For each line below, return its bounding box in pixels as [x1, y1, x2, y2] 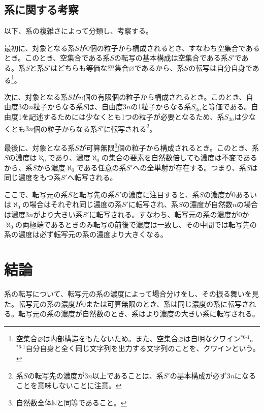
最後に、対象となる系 [4, 142, 75, 153]
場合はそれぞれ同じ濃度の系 [29, 199, 122, 210]
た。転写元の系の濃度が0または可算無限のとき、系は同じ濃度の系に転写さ [4, 298, 249, 309]
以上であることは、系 [92, 370, 163, 380]
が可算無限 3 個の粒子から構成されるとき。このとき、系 [79, 140, 259, 153]
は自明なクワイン [183, 333, 241, 343]
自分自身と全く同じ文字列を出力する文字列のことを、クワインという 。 [25, 343, 260, 354]
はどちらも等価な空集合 [50, 62, 129, 73]
